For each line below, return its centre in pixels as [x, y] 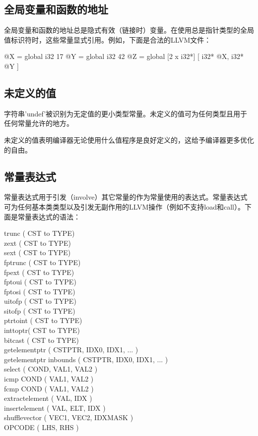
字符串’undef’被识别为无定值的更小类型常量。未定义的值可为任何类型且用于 [126, 113]
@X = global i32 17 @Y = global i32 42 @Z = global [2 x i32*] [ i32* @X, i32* [124, 56]
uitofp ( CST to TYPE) [40, 301]
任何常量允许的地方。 [39, 123]
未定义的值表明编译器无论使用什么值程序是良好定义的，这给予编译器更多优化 [129, 139]
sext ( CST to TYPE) [37, 252]
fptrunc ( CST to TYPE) [42, 262]
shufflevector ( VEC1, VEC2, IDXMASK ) [69, 417]
